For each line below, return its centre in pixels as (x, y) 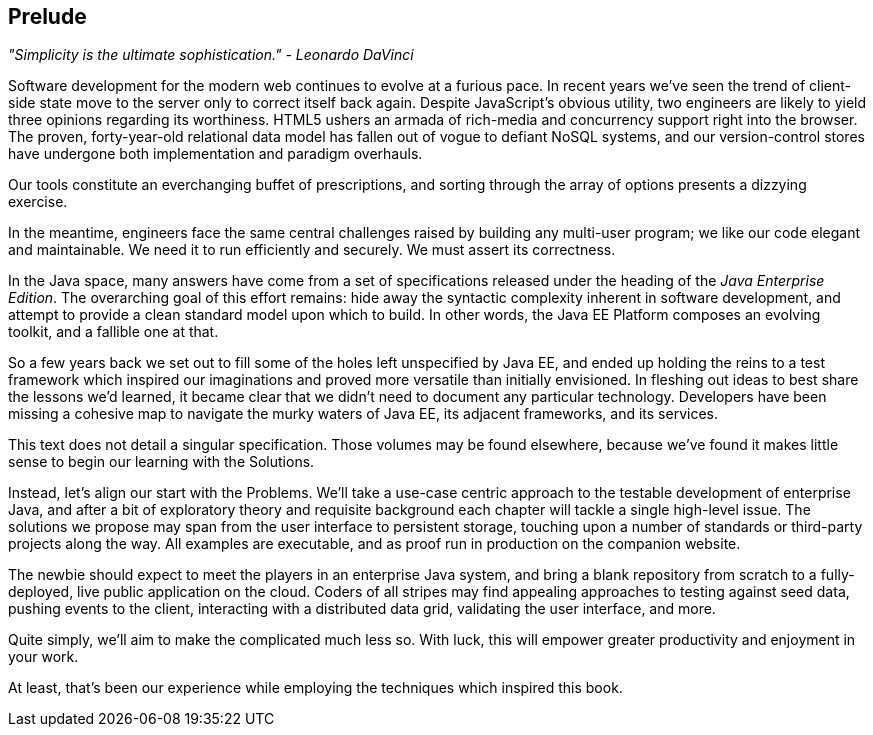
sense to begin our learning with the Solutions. (161, 462)
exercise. (38, 202)
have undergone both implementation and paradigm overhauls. (215, 154)
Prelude (47, 16)
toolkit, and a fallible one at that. (113, 332)
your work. (43, 657)
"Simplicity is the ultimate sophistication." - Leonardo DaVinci (211, 55)
